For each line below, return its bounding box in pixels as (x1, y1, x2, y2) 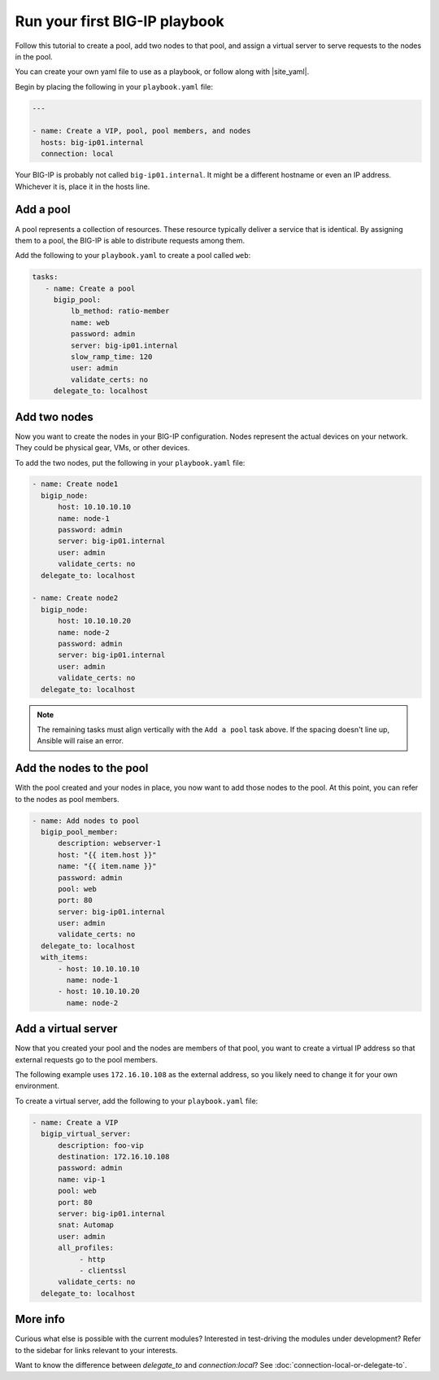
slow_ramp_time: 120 (70, 353, 153, 361)
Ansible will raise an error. (37, 736, 124, 746)
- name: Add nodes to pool (32, 816, 140, 826)
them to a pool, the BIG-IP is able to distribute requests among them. (15, 235, 246, 245)
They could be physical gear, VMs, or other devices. (15, 443, 190, 453)
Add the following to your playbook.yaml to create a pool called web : (15, 251, 251, 261)
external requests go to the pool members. (15, 1054, 159, 1064)
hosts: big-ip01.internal (41, 138, 144, 147)
